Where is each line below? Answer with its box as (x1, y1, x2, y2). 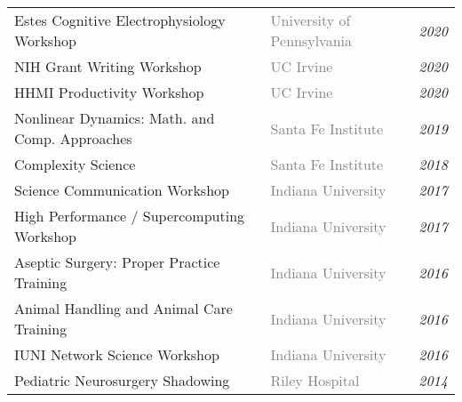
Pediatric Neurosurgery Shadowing (14, 370, 230, 390)
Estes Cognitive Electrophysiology (14, 10, 226, 30)
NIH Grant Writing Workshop (14, 56, 202, 76)
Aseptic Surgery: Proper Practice (14, 252, 220, 272)
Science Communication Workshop (14, 180, 229, 200)
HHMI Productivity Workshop (14, 82, 204, 102)
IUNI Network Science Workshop (14, 344, 219, 365)
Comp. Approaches (14, 128, 132, 149)
